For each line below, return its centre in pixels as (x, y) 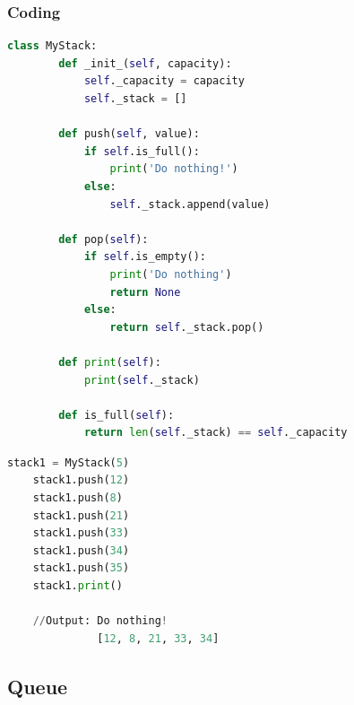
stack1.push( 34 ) (81, 550)
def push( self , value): (129, 134)
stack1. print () (78, 586)
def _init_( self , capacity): (145, 63)
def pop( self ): (104, 239)
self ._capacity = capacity (164, 81)
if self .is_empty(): (145, 257)
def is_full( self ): (117, 415)
